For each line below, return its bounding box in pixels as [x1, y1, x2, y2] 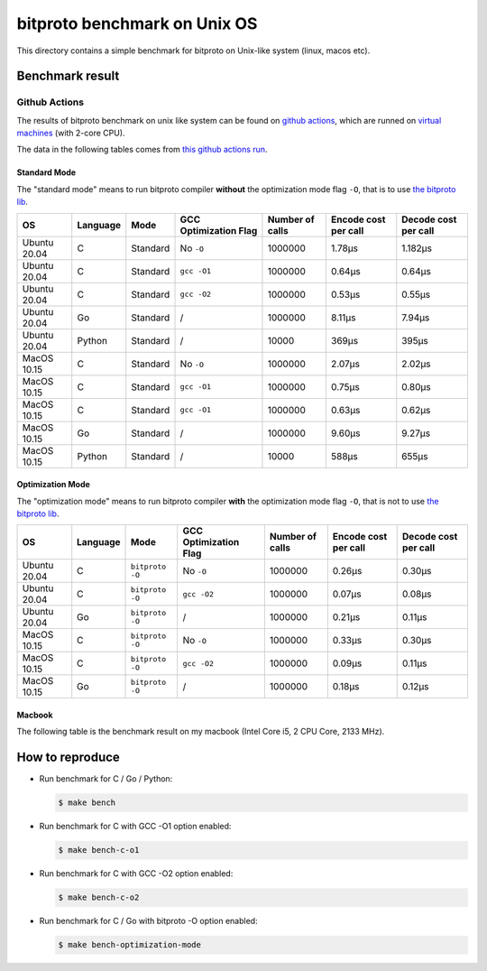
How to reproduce [16, 750, 121, 765]
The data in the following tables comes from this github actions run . [16, 144, 268, 155]
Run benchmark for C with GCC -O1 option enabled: [39, 821, 232, 832]
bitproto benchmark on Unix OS [16, 14, 258, 33]
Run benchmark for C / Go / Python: [39, 773, 173, 784]
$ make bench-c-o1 [58, 845, 140, 855]
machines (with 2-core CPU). [16, 127, 125, 139]
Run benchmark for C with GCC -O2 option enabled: [39, 868, 234, 879]
